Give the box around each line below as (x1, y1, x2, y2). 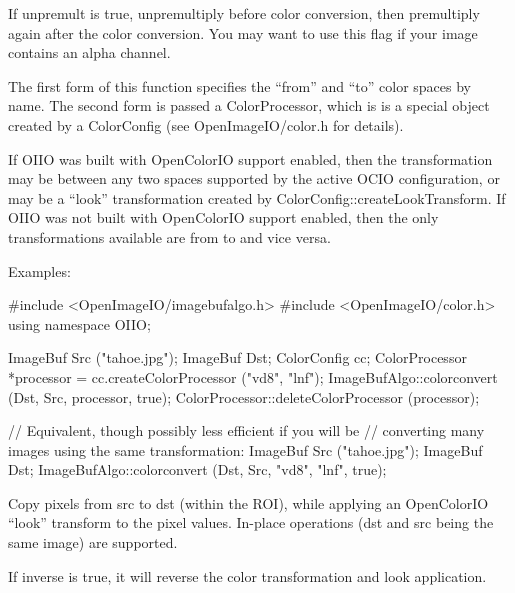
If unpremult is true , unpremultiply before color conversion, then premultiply (8, 3, 480, 23)
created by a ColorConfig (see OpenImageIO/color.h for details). (8, 114, 404, 135)
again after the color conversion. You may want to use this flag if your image (8, 22, 478, 43)
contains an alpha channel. (8, 42, 171, 63)
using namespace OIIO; (8, 313, 151, 334)
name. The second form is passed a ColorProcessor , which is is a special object (8, 95, 490, 116)
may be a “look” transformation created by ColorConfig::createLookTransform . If (8, 187, 506, 208)
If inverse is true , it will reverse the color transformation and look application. (8, 565, 487, 586)
